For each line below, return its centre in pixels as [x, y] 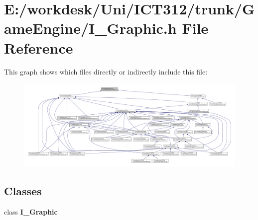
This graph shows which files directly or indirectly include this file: [106, 71]
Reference [39, 47]
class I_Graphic [31, 212]
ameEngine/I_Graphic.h [90, 28]
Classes [23, 191]
